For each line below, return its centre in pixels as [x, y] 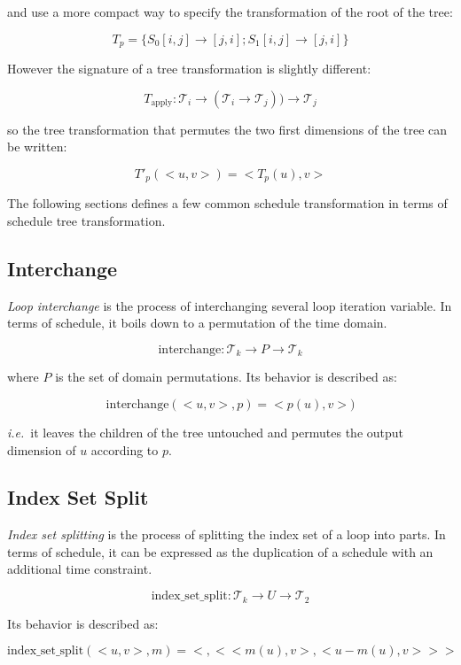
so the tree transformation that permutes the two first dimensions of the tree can [227, 129]
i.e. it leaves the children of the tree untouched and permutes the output [206, 432]
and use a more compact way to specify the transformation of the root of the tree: [230, 12]
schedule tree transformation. [86, 220]
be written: [37, 147]
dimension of [42, 449]
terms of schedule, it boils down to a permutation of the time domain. [197, 323]
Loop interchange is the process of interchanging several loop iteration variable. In [230, 305]
